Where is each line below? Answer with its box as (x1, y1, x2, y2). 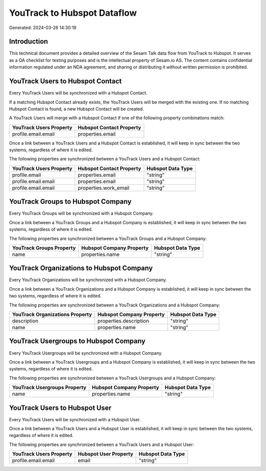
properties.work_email (78, 184, 130, 191)
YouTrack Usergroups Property (12, 384, 87, 391)
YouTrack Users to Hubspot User (9, 404, 112, 412)
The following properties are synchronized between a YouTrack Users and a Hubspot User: (9, 441, 194, 447)
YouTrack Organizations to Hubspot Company (9, 264, 153, 272)
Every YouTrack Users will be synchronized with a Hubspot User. (9, 416, 141, 422)
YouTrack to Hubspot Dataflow (9, 7, 137, 18)
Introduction (9, 37, 48, 46)
